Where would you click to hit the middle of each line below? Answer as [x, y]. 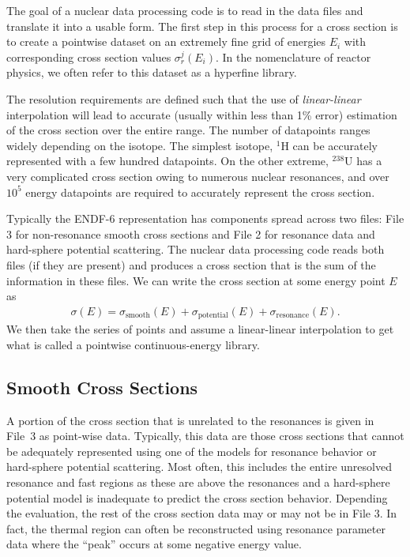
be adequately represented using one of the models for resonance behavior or [192, 451]
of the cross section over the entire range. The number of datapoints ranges [188, 130]
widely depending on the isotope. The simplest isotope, [140, 145]
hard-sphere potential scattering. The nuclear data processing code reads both [196, 249]
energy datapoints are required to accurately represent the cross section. [200, 192]
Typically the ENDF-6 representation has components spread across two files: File [205, 218]
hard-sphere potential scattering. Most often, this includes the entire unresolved [199, 467]
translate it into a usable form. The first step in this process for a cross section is [202, 26]
